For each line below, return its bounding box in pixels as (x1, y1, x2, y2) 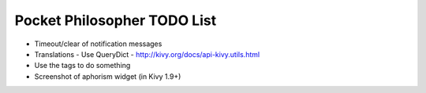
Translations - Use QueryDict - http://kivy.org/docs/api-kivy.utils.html (34, 49, 260, 59)
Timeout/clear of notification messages (34, 39, 163, 48)
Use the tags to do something (34, 61, 131, 70)
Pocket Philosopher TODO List (14, 12, 217, 29)
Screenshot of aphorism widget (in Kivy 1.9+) (34, 71, 181, 81)
